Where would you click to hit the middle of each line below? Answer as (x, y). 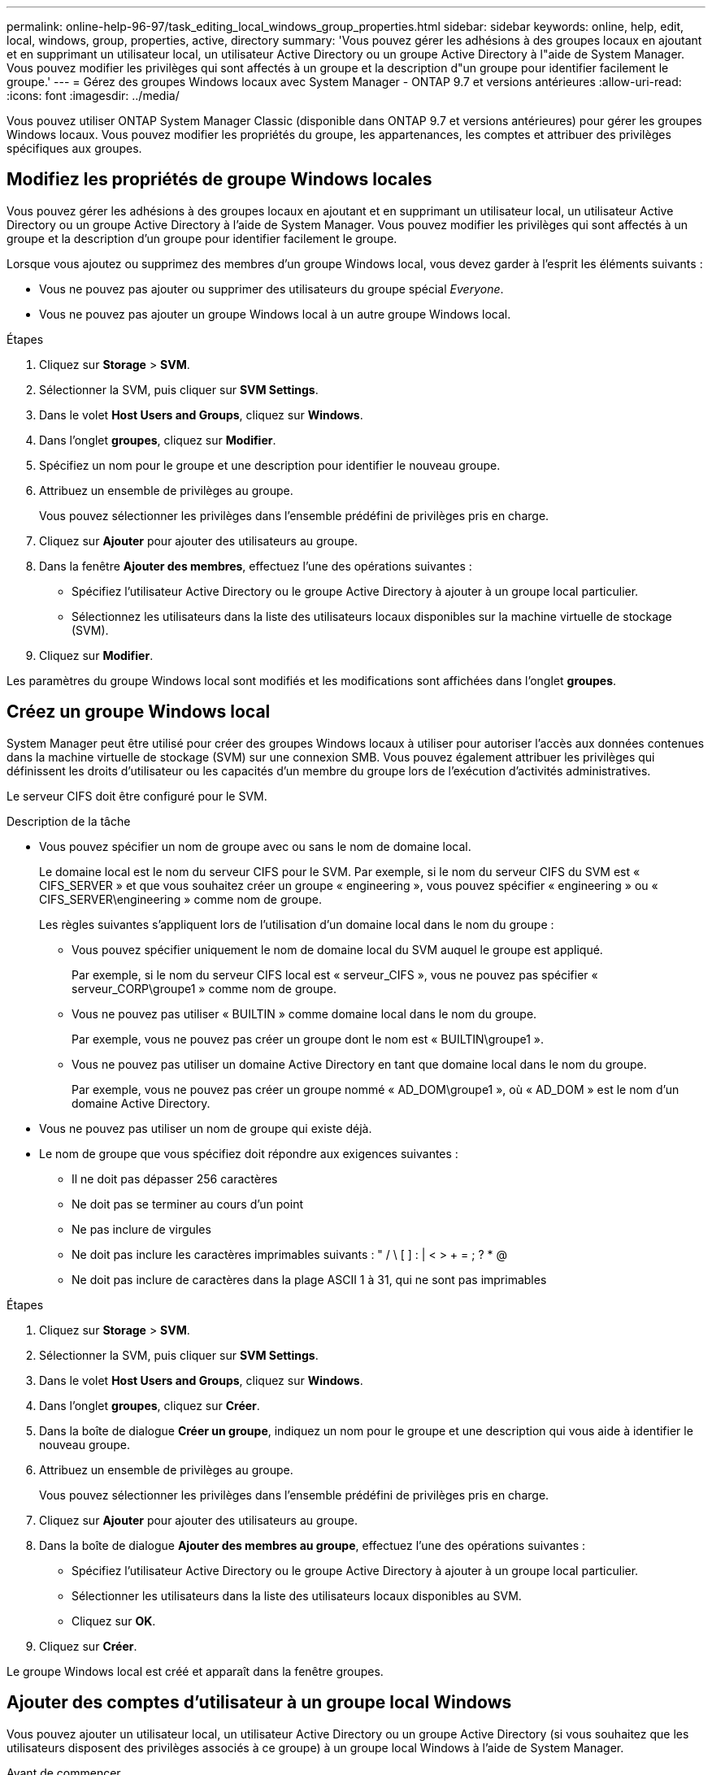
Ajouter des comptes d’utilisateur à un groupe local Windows (259, 1703)
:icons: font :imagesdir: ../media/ (93, 95)
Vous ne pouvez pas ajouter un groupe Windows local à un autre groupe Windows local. (275, 314)
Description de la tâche (69, 821)
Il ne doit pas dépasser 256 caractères (175, 1178)
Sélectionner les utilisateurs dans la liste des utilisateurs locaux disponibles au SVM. (297, 1595)
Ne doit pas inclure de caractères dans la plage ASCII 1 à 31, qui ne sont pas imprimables (309, 1279)
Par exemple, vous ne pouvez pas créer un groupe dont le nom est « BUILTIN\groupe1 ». (308, 1039)
